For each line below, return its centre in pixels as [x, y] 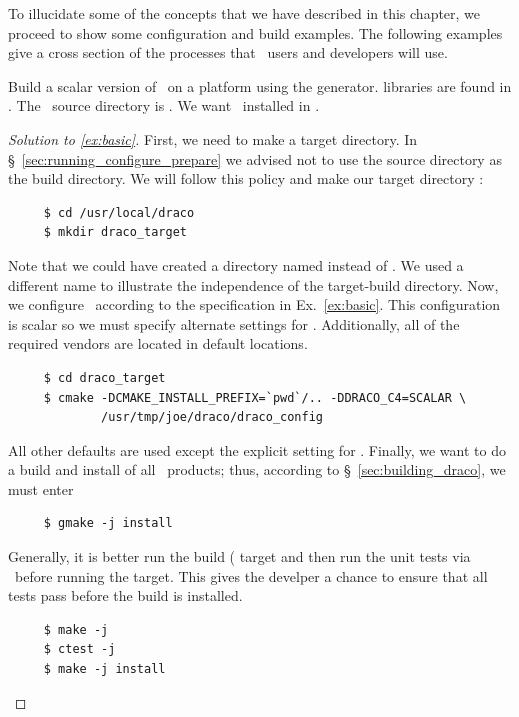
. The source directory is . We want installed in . [164, 105]
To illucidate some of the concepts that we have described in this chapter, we [244, 13]
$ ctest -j [79, 649]
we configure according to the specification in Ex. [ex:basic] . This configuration [254, 304]
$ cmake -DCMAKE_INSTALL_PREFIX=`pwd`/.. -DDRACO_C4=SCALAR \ [255, 397]
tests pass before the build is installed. [125, 595]
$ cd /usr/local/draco [119, 212]
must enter [41, 488]
